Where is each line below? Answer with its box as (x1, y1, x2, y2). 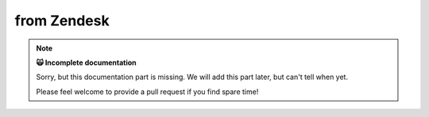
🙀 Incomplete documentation (36, 58, 137, 67)
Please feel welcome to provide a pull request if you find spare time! (36, 87, 259, 96)
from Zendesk (14, 12, 110, 29)
